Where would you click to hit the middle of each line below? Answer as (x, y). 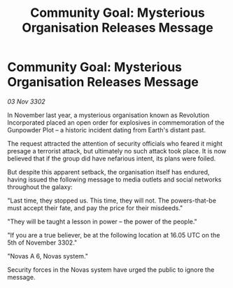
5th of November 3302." (42, 242)
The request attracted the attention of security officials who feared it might (115, 143)
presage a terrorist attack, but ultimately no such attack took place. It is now (117, 151)
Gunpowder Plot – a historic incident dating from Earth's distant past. (107, 130)
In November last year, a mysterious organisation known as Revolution (108, 115)
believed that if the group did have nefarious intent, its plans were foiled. (112, 158)
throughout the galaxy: (40, 186)
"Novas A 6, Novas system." (48, 256)
